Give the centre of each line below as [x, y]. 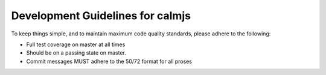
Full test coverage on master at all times [76, 44]
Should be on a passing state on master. [76, 53]
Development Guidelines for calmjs [101, 16]
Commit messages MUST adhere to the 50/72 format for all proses [109, 61]
